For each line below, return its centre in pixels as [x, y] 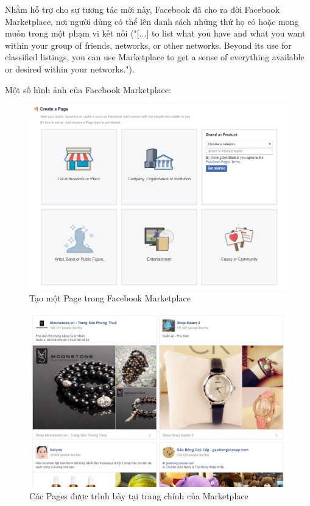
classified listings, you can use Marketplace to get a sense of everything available [155, 57]
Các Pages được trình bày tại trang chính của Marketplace [139, 496]
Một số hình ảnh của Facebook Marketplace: [88, 89]
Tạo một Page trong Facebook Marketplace [110, 297]
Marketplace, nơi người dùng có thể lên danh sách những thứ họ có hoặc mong [152, 21]
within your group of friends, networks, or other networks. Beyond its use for [148, 45]
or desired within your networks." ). [70, 69]
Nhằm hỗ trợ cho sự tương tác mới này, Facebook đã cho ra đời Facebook [142, 9]
